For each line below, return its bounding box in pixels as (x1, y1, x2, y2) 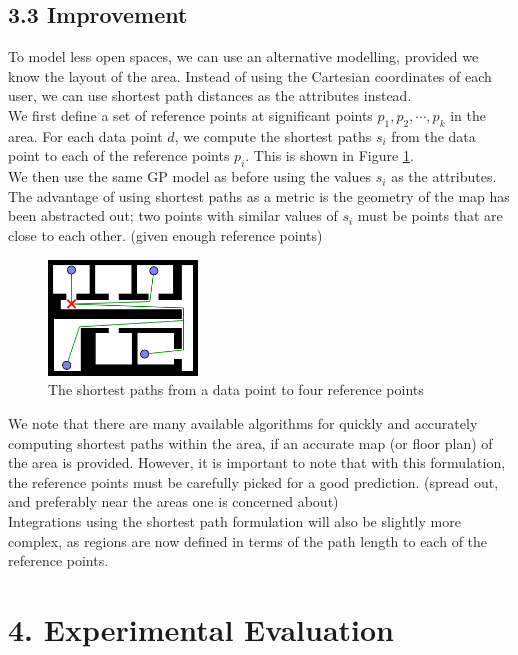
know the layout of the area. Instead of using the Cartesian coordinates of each (8, 65, 492, 86)
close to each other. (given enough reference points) (8, 224, 323, 245)
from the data (391, 125, 476, 146)
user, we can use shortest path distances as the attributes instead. (8, 85, 412, 106)
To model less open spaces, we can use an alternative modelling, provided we (8, 46, 479, 67)
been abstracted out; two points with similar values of (8, 205, 338, 226)
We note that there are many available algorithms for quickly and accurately (8, 413, 478, 434)
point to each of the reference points (8, 145, 230, 166)
